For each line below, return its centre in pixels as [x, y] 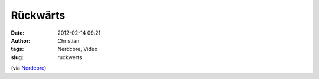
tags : [17, 49]
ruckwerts [70, 57]
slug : [17, 57]
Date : [18, 33]
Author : [21, 40]
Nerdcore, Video [78, 49]
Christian [69, 40]
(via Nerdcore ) [29, 68]
